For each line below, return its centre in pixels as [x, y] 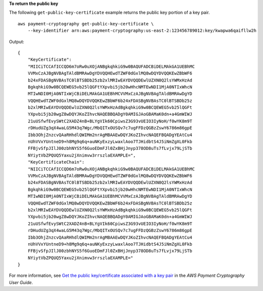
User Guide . [21, 282]
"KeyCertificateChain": [56, 162]
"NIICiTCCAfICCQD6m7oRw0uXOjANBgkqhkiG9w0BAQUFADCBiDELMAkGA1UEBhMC [111, 169]
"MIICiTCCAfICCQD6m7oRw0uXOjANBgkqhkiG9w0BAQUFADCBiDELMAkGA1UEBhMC [111, 66]
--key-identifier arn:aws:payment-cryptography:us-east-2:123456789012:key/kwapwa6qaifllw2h [142, 31]
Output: [17, 42]
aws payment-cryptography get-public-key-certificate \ [86, 24]
